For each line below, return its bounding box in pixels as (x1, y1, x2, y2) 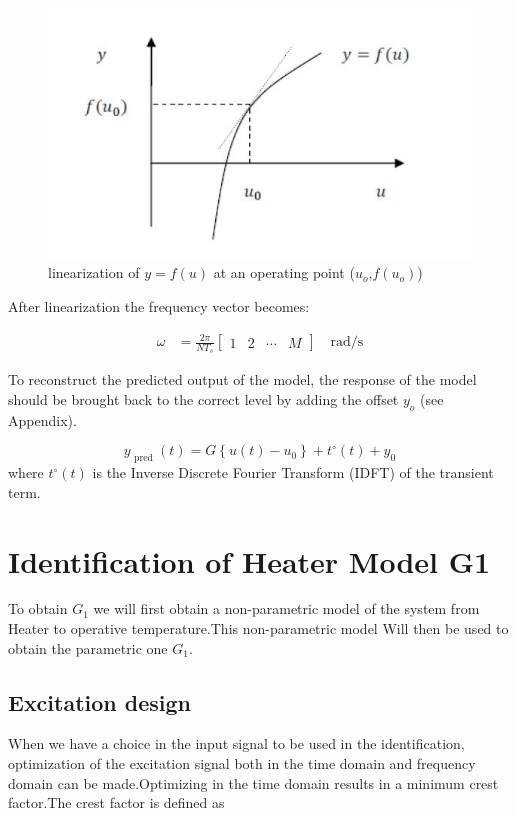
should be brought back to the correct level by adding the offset (8, 388, 399, 409)
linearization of (48, 262, 140, 283)
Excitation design (8, 686, 192, 717)
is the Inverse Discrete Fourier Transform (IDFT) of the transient (92, 462, 494, 483)
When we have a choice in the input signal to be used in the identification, (8, 733, 465, 754)
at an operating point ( (213, 262, 355, 283)
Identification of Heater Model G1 (8, 540, 491, 581)
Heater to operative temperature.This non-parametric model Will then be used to (8, 618, 509, 639)
